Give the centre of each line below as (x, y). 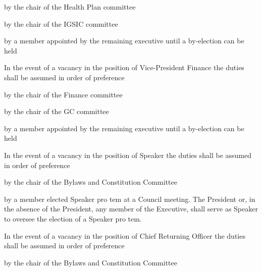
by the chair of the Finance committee (63, 94)
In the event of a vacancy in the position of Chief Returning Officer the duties (125, 235)
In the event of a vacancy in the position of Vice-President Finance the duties (124, 67)
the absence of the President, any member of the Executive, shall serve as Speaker (131, 209)
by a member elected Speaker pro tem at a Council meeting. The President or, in (130, 199)
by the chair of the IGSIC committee (61, 23)
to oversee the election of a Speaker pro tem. (73, 218)
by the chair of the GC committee (57, 111)
